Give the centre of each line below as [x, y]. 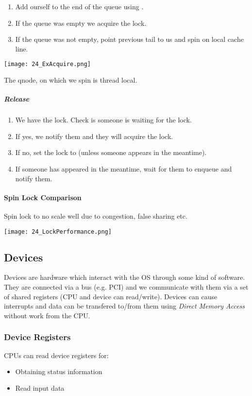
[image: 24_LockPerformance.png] [58, 232]
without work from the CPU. [47, 315]
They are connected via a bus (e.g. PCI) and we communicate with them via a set [126, 287]
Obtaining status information [59, 371]
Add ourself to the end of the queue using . [79, 6]
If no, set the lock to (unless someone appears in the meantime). [111, 152]
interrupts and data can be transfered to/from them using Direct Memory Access [125, 306]
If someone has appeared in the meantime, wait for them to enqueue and [124, 168]
